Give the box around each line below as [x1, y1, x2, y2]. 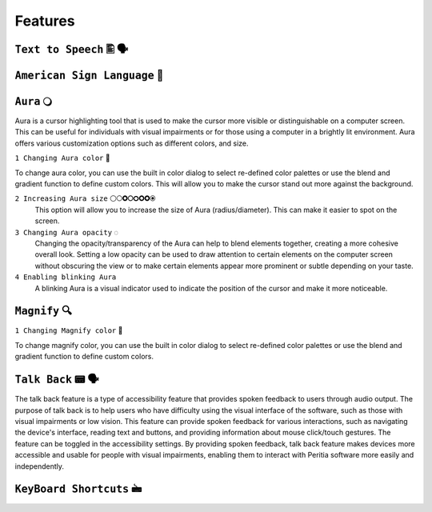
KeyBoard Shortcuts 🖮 [14, 482, 142, 496]
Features [14, 12, 75, 30]
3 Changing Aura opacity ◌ [14, 227, 119, 237]
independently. [14, 461, 64, 471]
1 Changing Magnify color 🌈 [14, 326, 123, 335]
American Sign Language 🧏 [14, 68, 164, 82]
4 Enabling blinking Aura [14, 273, 117, 282]
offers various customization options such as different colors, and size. [14, 138, 249, 148]
